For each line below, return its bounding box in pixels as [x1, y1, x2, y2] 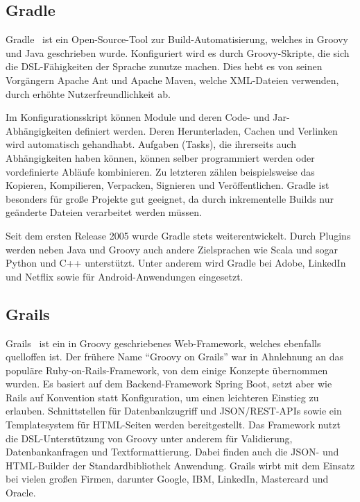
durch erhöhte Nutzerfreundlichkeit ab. [6, 86, 171, 101]
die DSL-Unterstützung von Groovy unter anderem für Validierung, [6, 430, 293, 445]
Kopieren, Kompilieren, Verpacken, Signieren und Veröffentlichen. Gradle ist [6, 178, 329, 192]
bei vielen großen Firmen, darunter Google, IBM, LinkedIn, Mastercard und [6, 471, 329, 486]
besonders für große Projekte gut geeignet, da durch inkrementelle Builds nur [6, 191, 334, 206]
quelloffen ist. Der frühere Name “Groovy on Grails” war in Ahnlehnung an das [6, 349, 343, 364]
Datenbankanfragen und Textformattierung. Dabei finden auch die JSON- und [6, 444, 339, 459]
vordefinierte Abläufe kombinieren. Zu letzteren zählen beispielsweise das [6, 164, 315, 178]
